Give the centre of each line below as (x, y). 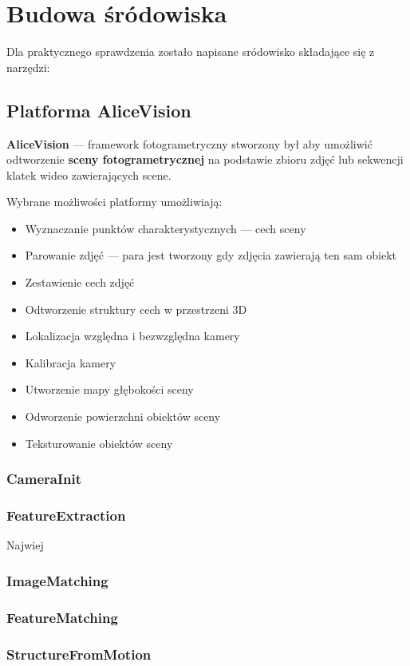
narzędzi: (28, 67)
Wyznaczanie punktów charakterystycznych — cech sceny (166, 228)
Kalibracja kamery (71, 362)
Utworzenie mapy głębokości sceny (109, 389)
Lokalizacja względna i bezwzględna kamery (132, 336)
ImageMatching (57, 580)
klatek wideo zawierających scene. (89, 174)
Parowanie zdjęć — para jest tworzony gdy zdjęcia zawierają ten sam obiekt (211, 255)
